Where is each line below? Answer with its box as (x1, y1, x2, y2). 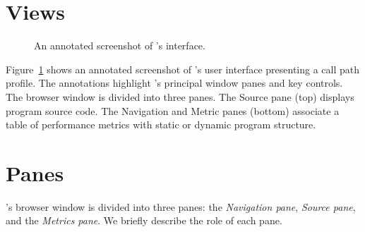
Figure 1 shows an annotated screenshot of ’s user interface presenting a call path (6, 61, 360, 76)
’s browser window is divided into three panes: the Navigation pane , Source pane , (6, 199, 356, 214)
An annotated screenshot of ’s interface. (34, 38, 205, 53)
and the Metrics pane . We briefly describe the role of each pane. (6, 213, 282, 228)
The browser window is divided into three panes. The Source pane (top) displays (6, 89, 354, 104)
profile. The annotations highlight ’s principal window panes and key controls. (6, 75, 343, 90)
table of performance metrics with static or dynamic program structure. (6, 117, 316, 132)
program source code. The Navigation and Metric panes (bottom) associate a (6, 103, 340, 118)
